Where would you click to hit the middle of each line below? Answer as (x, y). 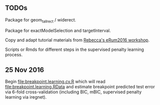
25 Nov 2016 (25, 70)
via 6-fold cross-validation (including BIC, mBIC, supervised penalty (73, 92)
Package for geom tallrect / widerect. (41, 20)
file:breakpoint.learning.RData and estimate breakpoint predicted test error (80, 87)
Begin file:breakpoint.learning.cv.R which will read (55, 82)
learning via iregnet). (26, 97)
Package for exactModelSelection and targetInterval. (58, 30)
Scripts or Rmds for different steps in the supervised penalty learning (75, 49)
